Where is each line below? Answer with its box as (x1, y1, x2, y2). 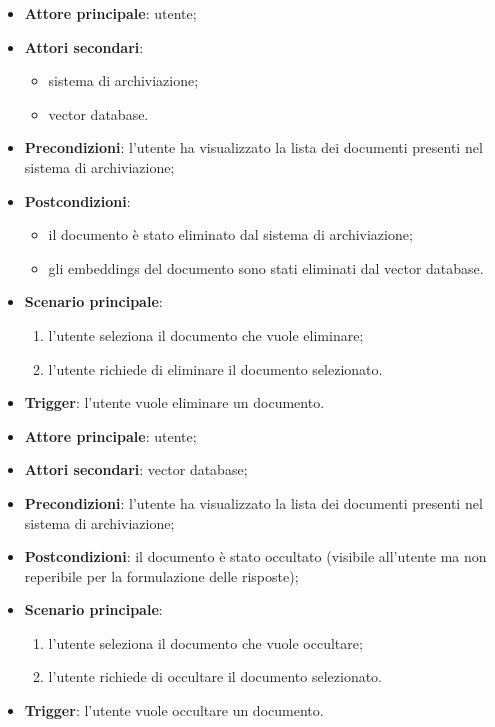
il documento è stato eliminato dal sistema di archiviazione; (48, 224, 413, 245)
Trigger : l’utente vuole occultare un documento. (24, 700, 324, 721)
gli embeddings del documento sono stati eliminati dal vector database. (48, 257, 484, 278)
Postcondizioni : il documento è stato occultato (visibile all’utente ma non (24, 546, 487, 567)
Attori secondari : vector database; (24, 459, 248, 480)
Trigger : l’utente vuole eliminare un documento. (24, 392, 325, 413)
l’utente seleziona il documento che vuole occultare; (48, 632, 363, 653)
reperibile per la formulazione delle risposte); (24, 565, 299, 586)
